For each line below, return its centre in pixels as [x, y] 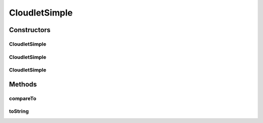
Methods [23, 84]
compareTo [23, 98]
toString [19, 111]
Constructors [30, 30]
